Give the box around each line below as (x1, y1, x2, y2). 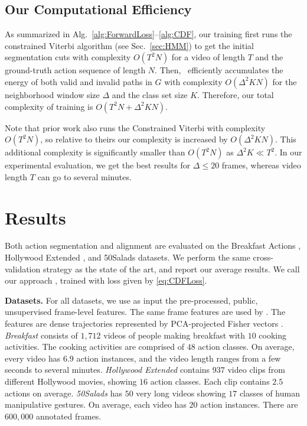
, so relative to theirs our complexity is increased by (40, 133, 228, 145)
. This (275, 133, 296, 145)
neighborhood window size (5, 88, 100, 100)
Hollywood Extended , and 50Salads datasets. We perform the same (5, 251, 250, 264)
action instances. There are (200, 398, 298, 411)
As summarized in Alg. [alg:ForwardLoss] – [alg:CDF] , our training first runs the (5, 28, 292, 40)
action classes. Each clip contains (150, 375, 270, 388)
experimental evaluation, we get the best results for (5, 159, 191, 171)
